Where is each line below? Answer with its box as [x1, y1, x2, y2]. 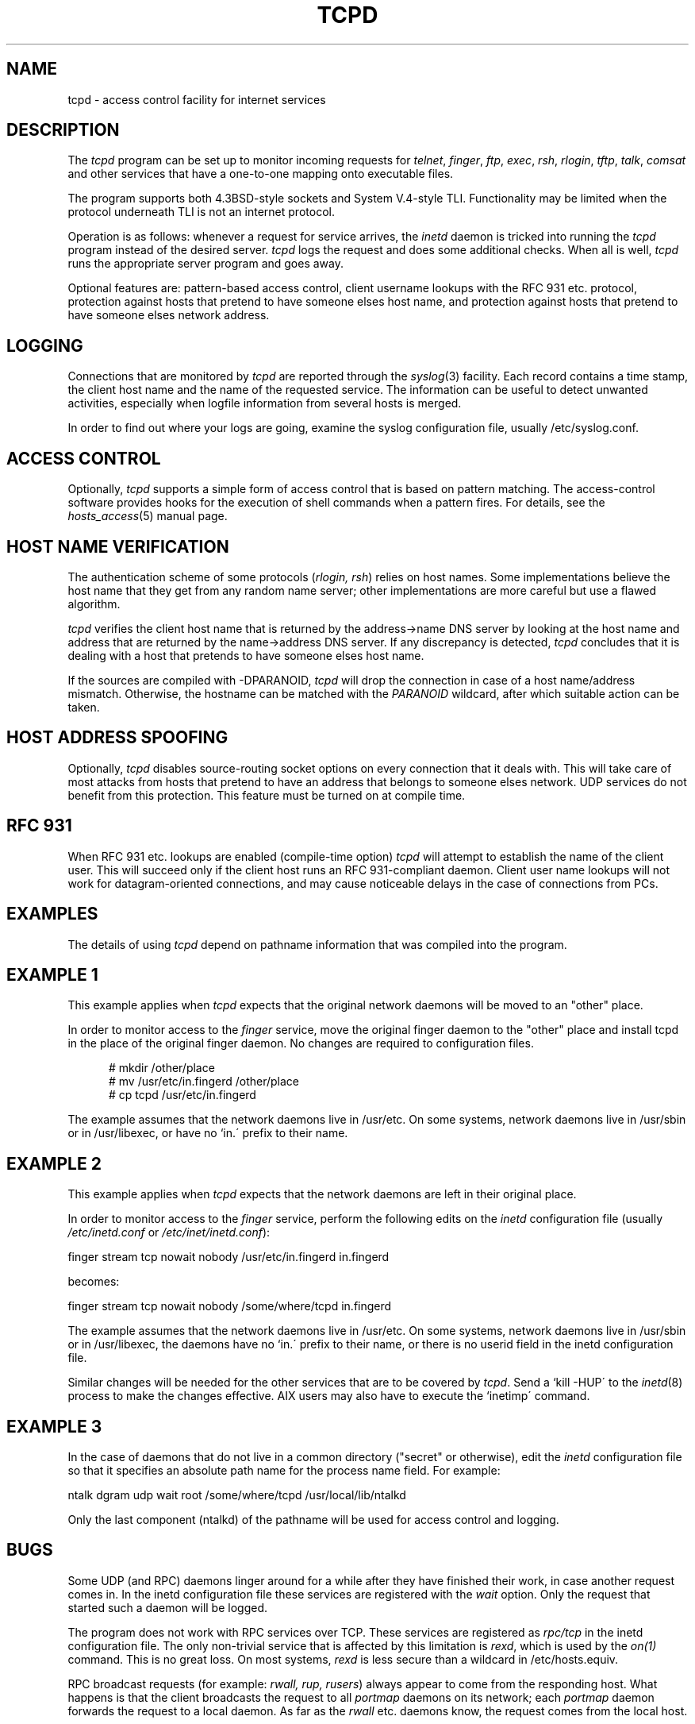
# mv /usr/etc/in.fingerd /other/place [109, 1074, 299, 1089]
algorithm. [67, 596, 121, 611]
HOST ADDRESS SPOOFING [6, 727, 228, 748]
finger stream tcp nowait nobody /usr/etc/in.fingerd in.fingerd [67, 1250, 390, 1264]
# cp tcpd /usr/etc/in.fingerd [109, 1088, 256, 1102]
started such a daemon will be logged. [67, 1600, 268, 1614]
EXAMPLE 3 [6, 1416, 102, 1437]
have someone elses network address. [67, 308, 270, 322]
